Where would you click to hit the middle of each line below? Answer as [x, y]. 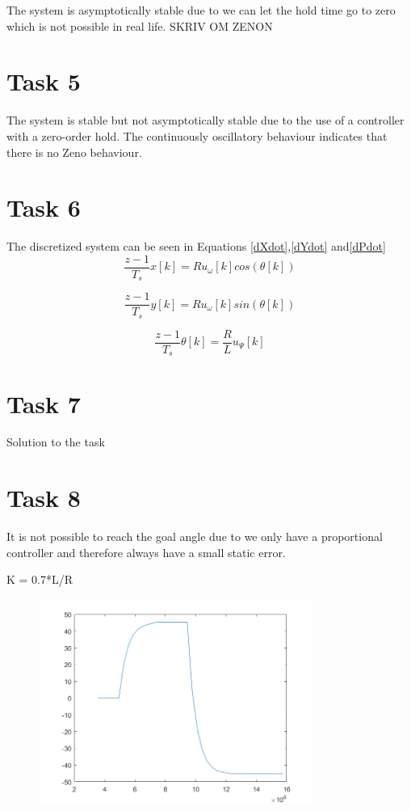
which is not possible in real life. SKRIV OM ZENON [140, 25]
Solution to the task [56, 442]
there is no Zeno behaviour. [74, 152]
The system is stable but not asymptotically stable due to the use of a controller [205, 120]
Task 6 [44, 207]
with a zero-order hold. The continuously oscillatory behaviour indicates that [197, 135]
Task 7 [44, 403]
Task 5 [44, 81]
